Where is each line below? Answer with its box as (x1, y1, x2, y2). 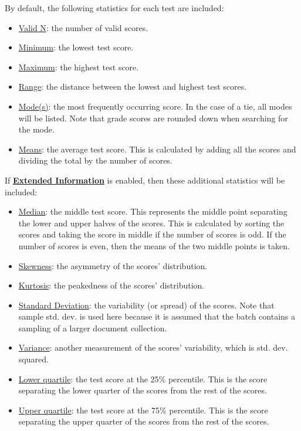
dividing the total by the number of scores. (18, 154, 173, 167)
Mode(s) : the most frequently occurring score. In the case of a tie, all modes (18, 100, 292, 112)
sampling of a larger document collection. (18, 321, 167, 334)
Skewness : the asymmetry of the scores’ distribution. (18, 259, 208, 272)
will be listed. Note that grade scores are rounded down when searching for (18, 111, 288, 124)
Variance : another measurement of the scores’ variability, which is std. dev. (18, 341, 288, 354)
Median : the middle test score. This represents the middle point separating (18, 205, 288, 218)
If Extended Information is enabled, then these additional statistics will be (5, 174, 285, 186)
